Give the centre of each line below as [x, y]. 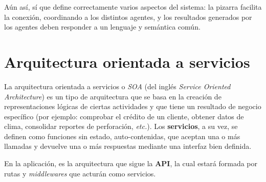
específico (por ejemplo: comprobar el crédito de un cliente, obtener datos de [124, 116]
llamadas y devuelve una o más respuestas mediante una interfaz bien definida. [128, 146]
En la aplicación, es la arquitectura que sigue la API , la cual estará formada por [131, 163]
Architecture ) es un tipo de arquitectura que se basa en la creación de [113, 96]
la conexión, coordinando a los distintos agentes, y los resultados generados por [128, 17]
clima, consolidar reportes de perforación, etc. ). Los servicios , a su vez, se [121, 126]
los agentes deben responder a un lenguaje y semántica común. [102, 27]
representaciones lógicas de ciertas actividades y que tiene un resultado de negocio [133, 106]
